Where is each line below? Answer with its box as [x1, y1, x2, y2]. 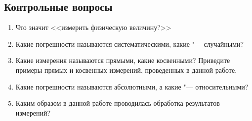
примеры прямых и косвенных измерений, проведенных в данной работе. [15, 64, 237, 75]
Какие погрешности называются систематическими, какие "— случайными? [15, 38, 244, 49]
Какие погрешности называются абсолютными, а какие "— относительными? [15, 81, 249, 91]
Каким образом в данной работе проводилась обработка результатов [15, 98, 220, 108]
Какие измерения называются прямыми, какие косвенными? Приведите [15, 55, 230, 65]
